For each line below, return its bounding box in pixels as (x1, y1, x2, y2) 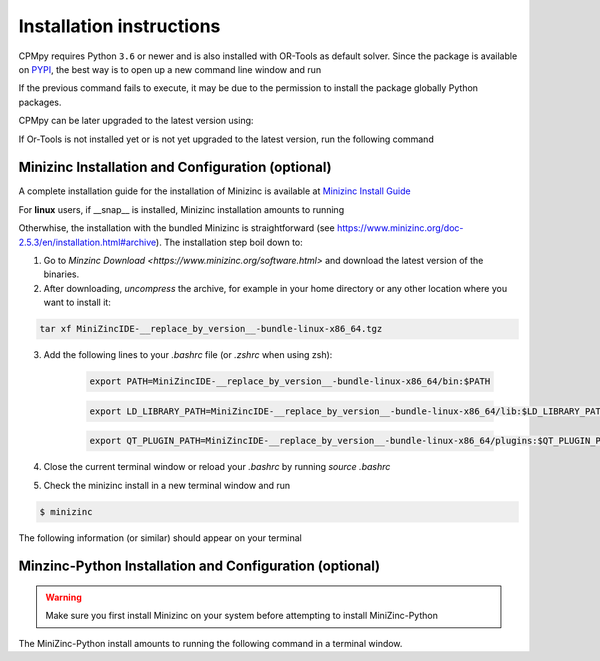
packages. (18, 96, 62, 108)
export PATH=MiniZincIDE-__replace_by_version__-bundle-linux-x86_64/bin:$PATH (89, 376, 491, 387)
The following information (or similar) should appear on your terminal (18, 531, 302, 544)
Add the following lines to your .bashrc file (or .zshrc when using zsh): (43, 349, 333, 361)
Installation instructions (18, 15, 221, 37)
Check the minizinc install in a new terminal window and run (43, 479, 291, 491)
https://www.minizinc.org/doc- (336, 222, 464, 234)
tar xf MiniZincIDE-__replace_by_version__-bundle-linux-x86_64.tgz (39, 323, 383, 335)
